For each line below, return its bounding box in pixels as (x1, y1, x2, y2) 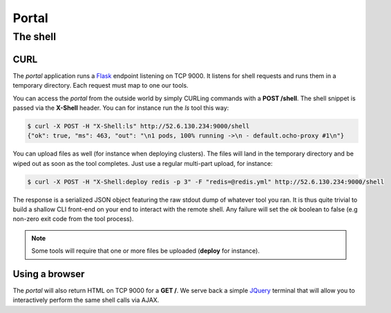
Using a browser (12, 268, 85, 280)
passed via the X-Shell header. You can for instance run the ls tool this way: (12, 104, 229, 112)
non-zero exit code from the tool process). (12, 215, 134, 223)
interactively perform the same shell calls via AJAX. (12, 296, 160, 304)
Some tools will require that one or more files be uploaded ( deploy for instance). (31, 247, 260, 255)
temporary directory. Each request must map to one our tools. (12, 82, 189, 90)
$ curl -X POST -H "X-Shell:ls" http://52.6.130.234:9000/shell (27, 122, 250, 130)
